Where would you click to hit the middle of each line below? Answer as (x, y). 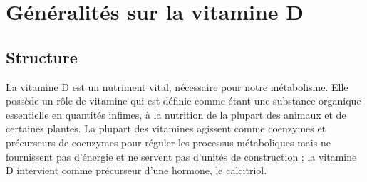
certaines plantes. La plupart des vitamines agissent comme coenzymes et (166, 128)
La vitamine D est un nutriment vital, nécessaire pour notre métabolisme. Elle (177, 86)
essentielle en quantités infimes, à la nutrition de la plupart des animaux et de (176, 114)
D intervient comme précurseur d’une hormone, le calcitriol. (136, 170)
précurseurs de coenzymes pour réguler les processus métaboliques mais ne (168, 142)
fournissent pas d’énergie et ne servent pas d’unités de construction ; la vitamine (181, 156)
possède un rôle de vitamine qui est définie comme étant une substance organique (183, 101)
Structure (42, 57)
